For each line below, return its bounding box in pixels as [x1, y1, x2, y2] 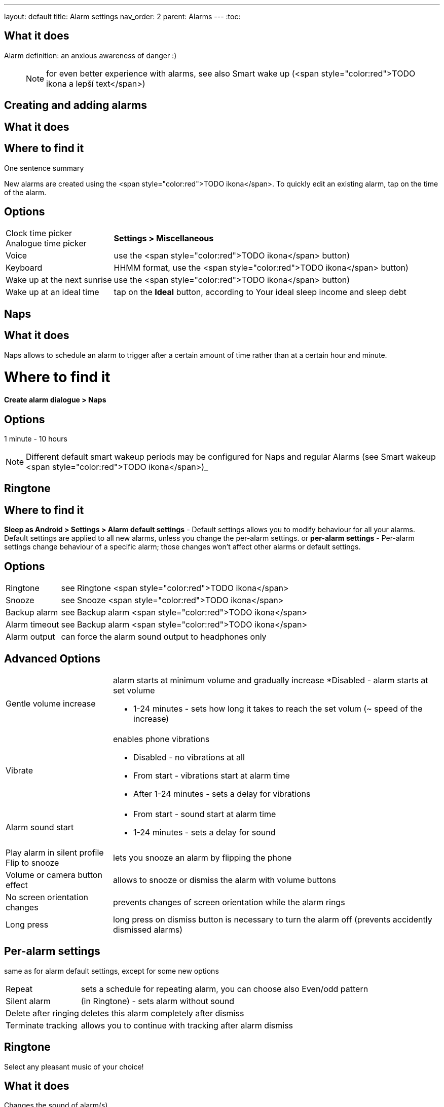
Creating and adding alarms [4, 99, 147, 112]
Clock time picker [6, 228, 72, 239]
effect [6, 879, 28, 890]
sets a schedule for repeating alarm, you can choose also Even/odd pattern [81, 983, 368, 994]
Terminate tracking [6, 1020, 78, 1030]
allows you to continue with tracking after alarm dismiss [81, 1020, 293, 1030]
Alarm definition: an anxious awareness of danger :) [4, 51, 177, 60]
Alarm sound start [6, 822, 74, 832]
